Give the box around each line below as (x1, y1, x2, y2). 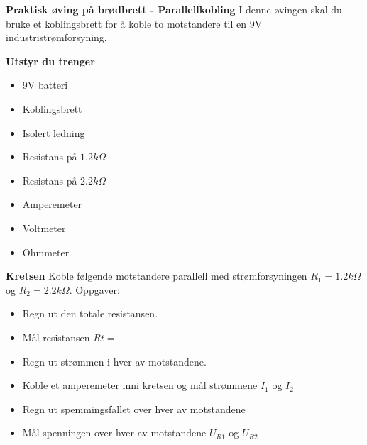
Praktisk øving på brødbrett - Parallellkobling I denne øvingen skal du (6, 2, 342, 16)
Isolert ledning (22, 125, 85, 140)
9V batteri (22, 77, 68, 92)
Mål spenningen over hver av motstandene (22, 425, 207, 440)
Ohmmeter (22, 244, 70, 259)
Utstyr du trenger (6, 53, 95, 68)
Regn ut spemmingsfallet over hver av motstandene (22, 401, 246, 416)
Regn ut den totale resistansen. (22, 306, 158, 321)
